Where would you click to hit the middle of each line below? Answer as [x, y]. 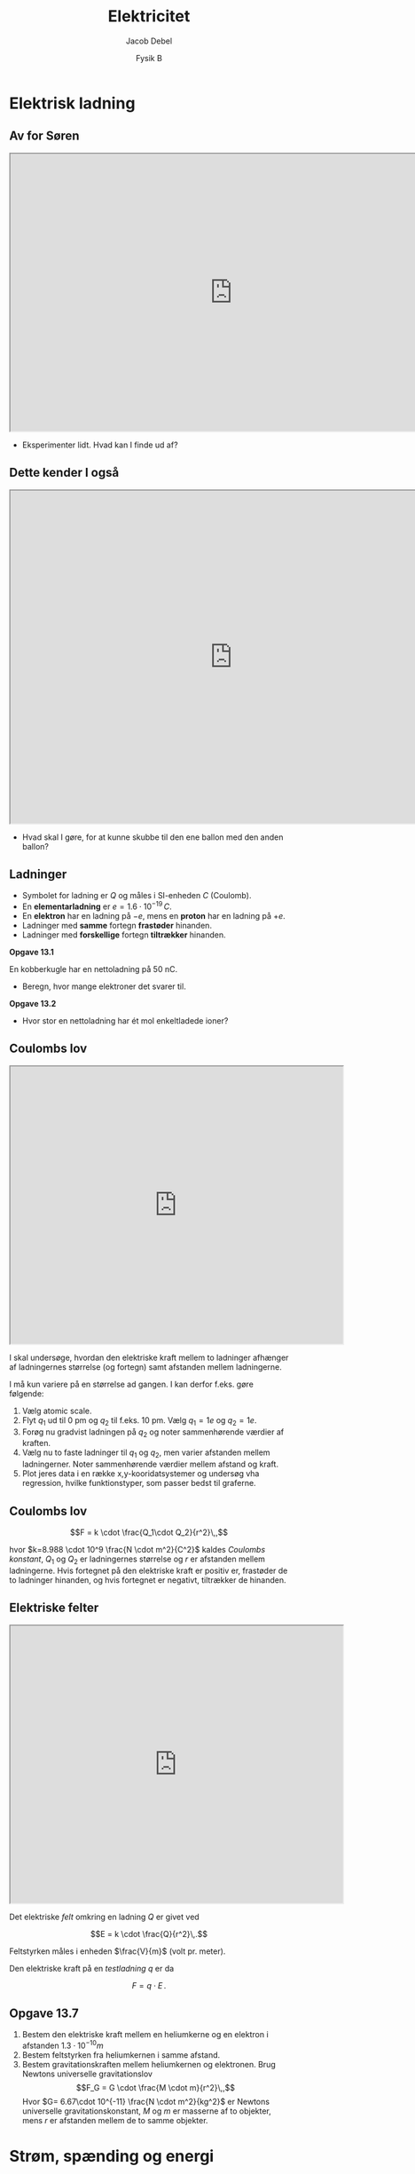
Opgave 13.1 [32, 953]
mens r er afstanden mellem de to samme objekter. [115, 2121]
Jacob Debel [149, 41]
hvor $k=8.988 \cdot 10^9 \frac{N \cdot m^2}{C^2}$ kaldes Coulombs [137, 1550]
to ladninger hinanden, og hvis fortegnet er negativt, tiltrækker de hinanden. [148, 1580]
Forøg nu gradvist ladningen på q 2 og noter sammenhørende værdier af [153, 1433]
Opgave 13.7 [44, 2014]
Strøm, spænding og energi [112, 2157]
